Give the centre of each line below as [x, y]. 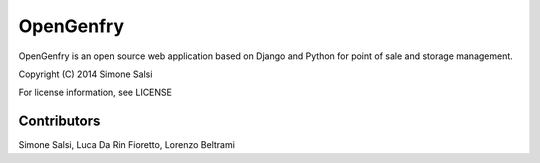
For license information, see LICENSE [95, 92]
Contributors [59, 121]
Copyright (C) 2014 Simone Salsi [85, 74]
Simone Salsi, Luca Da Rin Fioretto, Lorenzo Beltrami [126, 145]
